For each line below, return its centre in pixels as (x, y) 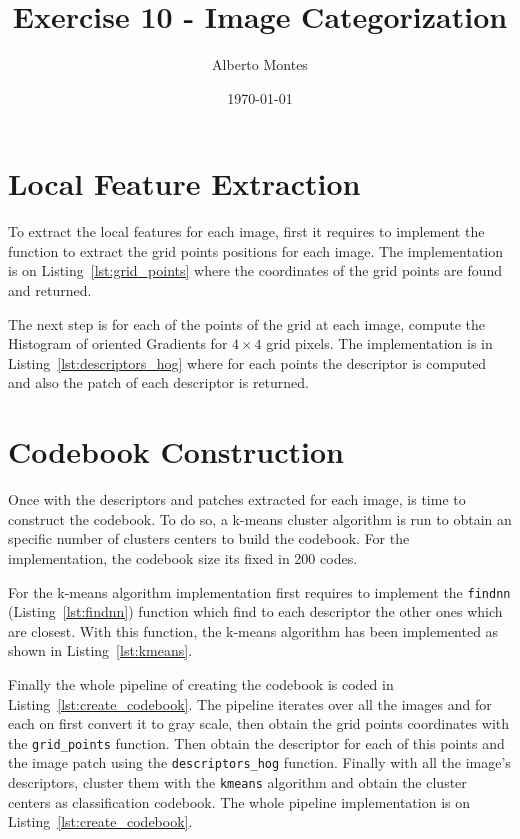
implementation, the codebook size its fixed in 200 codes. (183, 557)
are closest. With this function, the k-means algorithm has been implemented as (253, 630)
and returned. (50, 290)
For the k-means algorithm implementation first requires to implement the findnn (259, 591)
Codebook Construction (176, 451)
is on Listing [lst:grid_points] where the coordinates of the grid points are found (255, 270)
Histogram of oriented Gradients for (118, 343)
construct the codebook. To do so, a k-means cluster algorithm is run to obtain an (260, 518)
